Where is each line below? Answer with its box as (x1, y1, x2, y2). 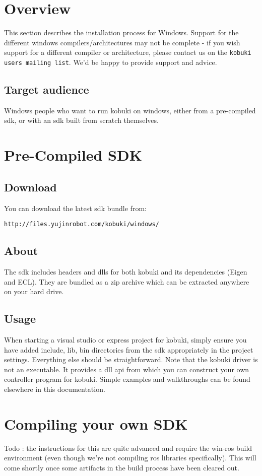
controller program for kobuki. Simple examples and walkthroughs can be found (4, 374, 250, 384)
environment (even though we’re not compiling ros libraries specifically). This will (4, 452, 256, 463)
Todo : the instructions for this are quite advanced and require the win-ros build (4, 442, 252, 453)
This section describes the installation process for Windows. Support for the (4, 27, 239, 38)
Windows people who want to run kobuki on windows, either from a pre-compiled (4, 105, 256, 115)
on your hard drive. (4, 286, 64, 297)
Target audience (4, 82, 89, 97)
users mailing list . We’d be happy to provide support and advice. (4, 56, 217, 67)
